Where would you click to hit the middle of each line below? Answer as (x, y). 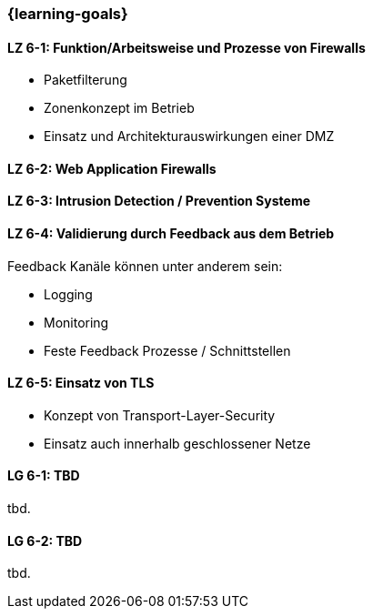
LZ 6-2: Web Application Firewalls (112, 168)
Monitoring (76, 322)
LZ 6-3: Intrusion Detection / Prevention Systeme (159, 201)
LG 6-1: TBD (44, 476)
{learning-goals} (68, 14)
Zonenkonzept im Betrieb (119, 108)
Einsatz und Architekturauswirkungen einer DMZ (189, 136)
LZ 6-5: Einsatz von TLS (81, 383)
